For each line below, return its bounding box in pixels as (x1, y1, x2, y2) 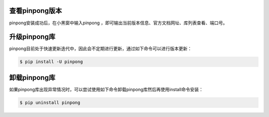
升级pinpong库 (9, 33, 56, 41)
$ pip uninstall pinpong (19, 100, 81, 105)
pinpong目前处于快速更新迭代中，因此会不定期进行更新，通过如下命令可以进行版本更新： (9, 46, 192, 52)
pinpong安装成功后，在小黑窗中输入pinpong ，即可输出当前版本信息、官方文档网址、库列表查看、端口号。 (9, 20, 228, 26)
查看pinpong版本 (9, 6, 62, 15)
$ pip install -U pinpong (19, 59, 83, 64)
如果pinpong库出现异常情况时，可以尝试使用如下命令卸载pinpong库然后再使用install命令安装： (9, 86, 204, 92)
